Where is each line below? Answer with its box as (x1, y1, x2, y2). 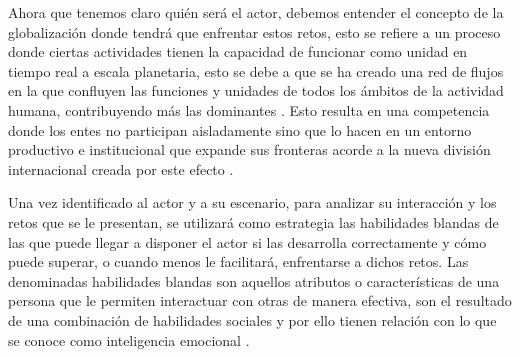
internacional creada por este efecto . (8, 158, 234, 179)
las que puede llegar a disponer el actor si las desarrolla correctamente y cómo (8, 231, 487, 252)
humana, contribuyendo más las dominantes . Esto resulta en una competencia (8, 99, 490, 120)
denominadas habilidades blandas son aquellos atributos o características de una (8, 270, 500, 291)
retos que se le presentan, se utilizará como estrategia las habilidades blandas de (8, 211, 499, 232)
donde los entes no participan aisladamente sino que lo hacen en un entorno (8, 119, 472, 140)
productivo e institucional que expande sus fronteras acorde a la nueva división (8, 139, 491, 160)
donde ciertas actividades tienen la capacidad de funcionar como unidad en (8, 41, 468, 62)
